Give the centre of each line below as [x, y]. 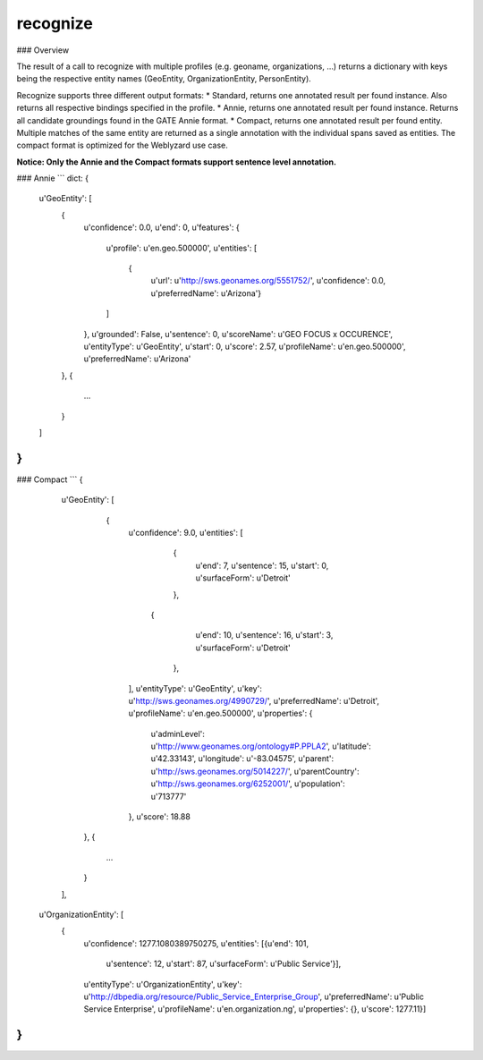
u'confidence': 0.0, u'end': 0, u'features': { [162, 227]
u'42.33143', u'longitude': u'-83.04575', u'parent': [242, 759]
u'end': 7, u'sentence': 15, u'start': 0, [262, 565]
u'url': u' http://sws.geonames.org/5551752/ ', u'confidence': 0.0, [268, 281]
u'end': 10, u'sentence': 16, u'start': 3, [264, 635]
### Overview [43, 50]
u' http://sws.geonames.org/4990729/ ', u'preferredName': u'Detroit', [254, 700]
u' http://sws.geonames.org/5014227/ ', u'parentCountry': [255, 771]
